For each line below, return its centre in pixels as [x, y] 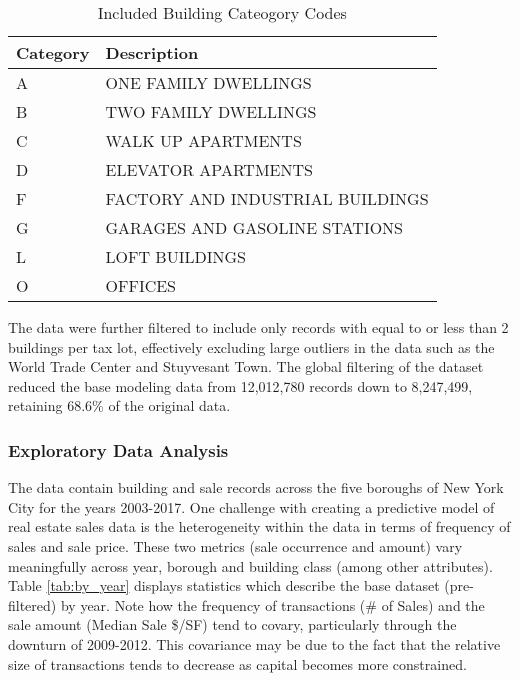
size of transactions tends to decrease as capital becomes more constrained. [237, 663]
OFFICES [140, 285]
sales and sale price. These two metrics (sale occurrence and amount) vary [235, 545]
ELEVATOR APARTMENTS [209, 169]
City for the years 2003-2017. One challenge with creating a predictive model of [251, 506]
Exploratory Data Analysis [118, 449]
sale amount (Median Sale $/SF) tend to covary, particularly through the [232, 624]
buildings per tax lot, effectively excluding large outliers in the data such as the [251, 346]
